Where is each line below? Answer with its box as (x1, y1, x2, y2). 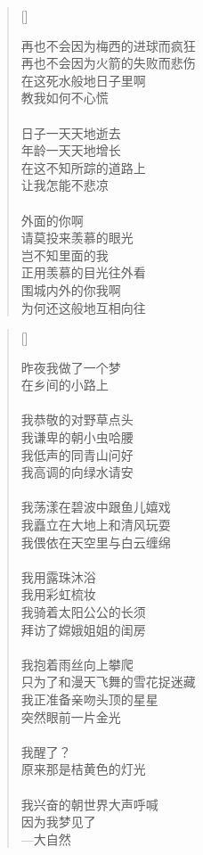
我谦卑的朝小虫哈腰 (20, 428, 134, 447)
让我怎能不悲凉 (20, 176, 109, 194)
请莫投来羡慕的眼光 (20, 228, 134, 247)
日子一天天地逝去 (20, 123, 121, 142)
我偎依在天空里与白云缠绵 (20, 532, 171, 551)
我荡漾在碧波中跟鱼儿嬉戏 (20, 497, 171, 516)
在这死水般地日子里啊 (20, 70, 146, 89)
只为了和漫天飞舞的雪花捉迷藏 (20, 672, 196, 691)
